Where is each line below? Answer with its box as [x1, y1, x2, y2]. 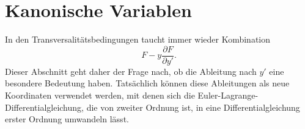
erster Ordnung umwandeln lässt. [5, 113, 129, 125]
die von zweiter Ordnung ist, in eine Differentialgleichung [86, 100, 300, 113]
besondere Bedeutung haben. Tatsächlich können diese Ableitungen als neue [5, 77, 290, 89]
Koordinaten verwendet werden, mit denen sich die [5, 88, 195, 101]
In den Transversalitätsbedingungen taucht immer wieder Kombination [5, 33, 271, 46]
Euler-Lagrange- [197, 88, 259, 101]
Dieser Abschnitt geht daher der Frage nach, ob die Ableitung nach [5, 64, 257, 77]
